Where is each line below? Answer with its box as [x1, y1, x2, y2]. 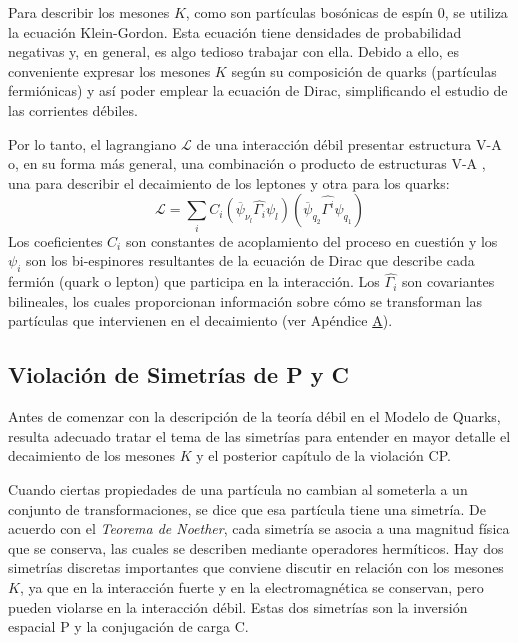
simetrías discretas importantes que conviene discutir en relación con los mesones [8, 557, 504, 578]
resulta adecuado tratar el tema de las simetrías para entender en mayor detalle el [8, 425, 511, 446]
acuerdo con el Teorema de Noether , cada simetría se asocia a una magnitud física [8, 518, 510, 539]
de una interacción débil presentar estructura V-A [196, 133, 502, 154]
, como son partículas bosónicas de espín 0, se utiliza [185, 2, 508, 22]
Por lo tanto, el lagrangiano [8, 133, 177, 154]
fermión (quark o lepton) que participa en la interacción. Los [8, 271, 380, 292]
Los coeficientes [8, 230, 103, 251]
